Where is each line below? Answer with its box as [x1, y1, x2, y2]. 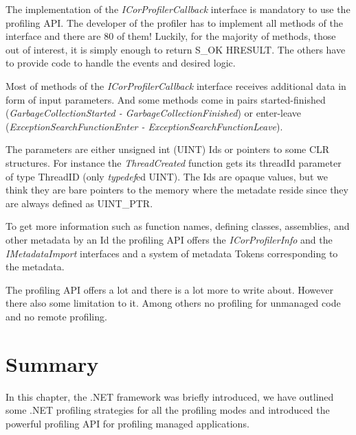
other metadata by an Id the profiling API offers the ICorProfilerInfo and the [5, 232, 333, 246]
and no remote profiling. [5, 309, 107, 323]
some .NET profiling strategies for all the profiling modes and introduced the [5, 403, 330, 417]
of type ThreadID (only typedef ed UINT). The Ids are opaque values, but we [5, 169, 328, 183]
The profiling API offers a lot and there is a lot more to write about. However [5, 282, 333, 296]
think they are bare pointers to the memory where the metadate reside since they [5, 183, 348, 197]
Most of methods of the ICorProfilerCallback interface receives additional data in [5, 78, 346, 93]
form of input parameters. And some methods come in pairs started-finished [5, 92, 326, 106]
